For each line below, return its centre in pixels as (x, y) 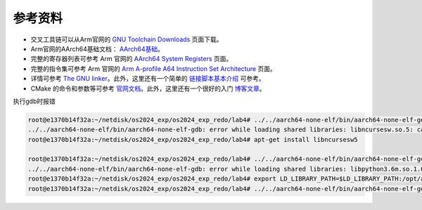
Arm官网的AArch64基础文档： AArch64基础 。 (97, 48)
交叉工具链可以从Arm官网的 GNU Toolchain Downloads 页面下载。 (127, 39)
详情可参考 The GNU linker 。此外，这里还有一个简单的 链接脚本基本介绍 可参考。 (148, 79)
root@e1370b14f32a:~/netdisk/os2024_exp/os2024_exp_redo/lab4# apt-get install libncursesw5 (193, 139)
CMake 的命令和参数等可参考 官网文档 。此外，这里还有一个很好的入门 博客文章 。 (148, 88)
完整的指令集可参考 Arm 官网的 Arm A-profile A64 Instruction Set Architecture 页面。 (154, 68)
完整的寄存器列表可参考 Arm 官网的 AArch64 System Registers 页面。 (132, 59)
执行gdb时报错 (34, 101)
